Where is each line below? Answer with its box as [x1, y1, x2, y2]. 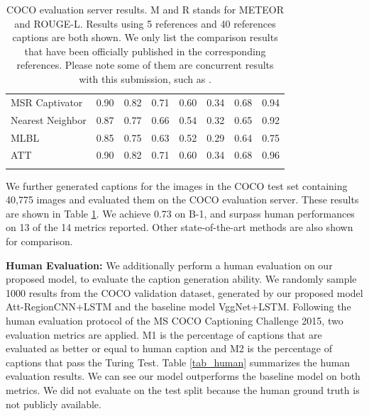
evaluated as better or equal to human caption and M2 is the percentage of [6, 341, 332, 356]
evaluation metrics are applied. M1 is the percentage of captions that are [6, 327, 322, 342]
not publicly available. [6, 396, 101, 411]
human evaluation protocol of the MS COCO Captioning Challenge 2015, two [6, 313, 343, 328]
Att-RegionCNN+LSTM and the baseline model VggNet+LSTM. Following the [6, 299, 351, 314]
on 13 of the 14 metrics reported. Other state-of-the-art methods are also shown [6, 220, 353, 235]
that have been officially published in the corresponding [24, 43, 266, 58]
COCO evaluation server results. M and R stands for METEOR [6, 2, 285, 16]
